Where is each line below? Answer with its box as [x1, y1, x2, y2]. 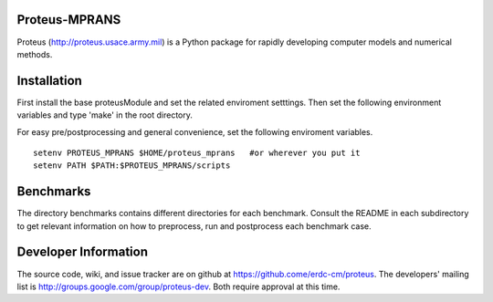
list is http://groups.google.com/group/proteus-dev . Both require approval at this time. [16, 281, 341, 292]
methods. [16, 48, 53, 59]
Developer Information [16, 245, 149, 260]
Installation [16, 73, 82, 89]
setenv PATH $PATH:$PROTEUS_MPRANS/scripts [33, 161, 231, 171]
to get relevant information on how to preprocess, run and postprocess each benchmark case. [16, 220, 372, 232]
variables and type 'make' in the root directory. [16, 109, 194, 120]
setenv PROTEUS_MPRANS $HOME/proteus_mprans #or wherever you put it [33, 147, 361, 158]
